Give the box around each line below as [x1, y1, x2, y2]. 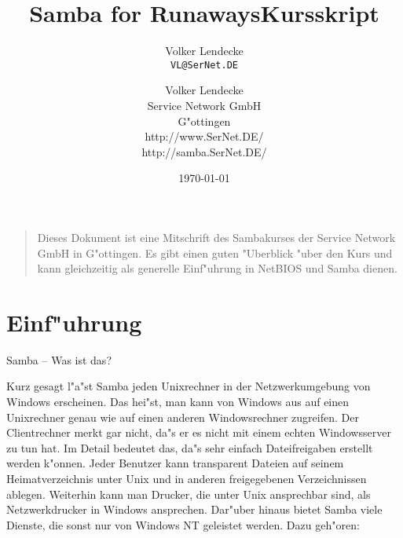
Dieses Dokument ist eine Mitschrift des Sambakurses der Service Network [37, 229, 396, 245]
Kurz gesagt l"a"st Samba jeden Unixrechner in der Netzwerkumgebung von [6, 378, 371, 394]
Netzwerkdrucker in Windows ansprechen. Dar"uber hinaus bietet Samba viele [6, 501, 383, 518]
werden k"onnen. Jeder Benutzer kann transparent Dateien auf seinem [6, 455, 344, 471]
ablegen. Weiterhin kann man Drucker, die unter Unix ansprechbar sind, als [6, 485, 371, 502]
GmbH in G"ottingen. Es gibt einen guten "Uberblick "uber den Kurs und [37, 244, 393, 261]
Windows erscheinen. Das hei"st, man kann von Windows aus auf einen [6, 393, 350, 410]
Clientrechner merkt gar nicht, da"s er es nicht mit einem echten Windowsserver [6, 424, 391, 441]
